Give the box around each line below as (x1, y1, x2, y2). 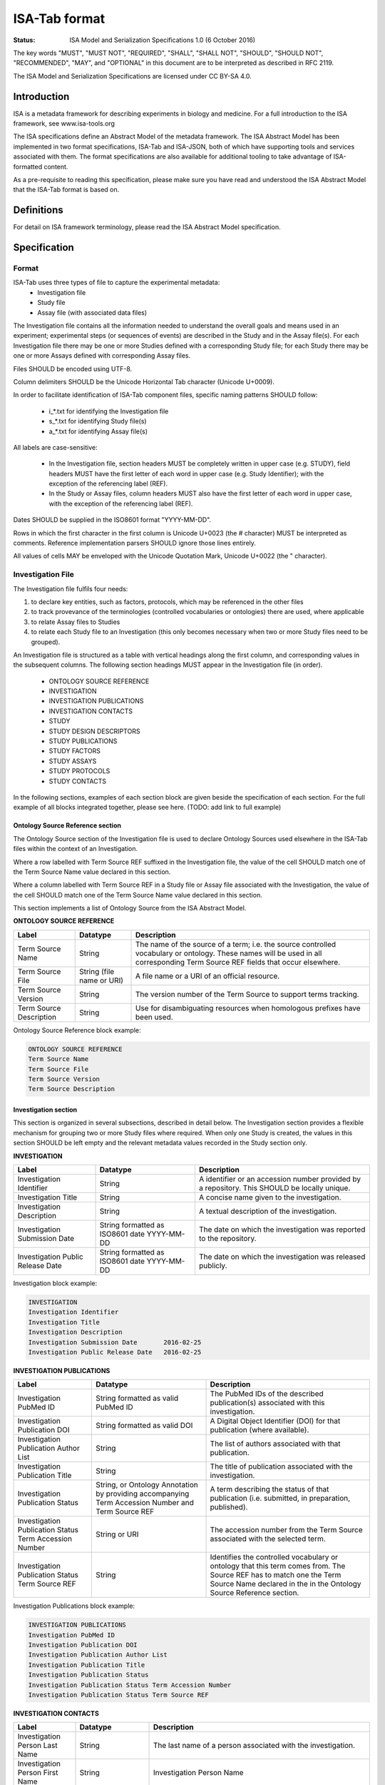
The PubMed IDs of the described (210, 1389, 324, 1399)
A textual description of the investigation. (198, 1206, 337, 1216)
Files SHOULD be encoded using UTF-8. (13, 364, 133, 373)
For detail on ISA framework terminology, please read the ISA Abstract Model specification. (13, 223, 281, 231)
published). (210, 1502, 248, 1512)
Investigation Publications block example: (13, 1602, 135, 1610)
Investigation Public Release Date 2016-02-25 (28, 1348, 202, 1356)
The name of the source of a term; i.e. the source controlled (135, 939, 337, 949)
